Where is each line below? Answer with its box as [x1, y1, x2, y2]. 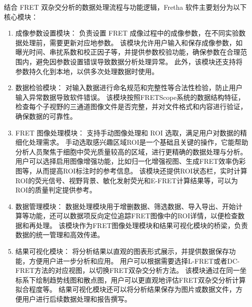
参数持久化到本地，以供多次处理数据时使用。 [15, 66, 159, 76]
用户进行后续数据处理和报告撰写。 [22, 294, 131, 304]
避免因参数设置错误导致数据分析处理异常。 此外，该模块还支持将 [36, 56, 243, 66]
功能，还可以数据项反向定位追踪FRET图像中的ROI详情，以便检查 [29, 211, 238, 221]
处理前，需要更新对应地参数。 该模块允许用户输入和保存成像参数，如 [22, 37, 243, 47]
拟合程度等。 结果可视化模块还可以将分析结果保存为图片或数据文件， [15, 284, 236, 294]
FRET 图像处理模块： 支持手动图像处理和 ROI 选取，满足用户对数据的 [15, 127, 240, 137]
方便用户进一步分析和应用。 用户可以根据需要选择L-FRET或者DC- [29, 255, 240, 266]
